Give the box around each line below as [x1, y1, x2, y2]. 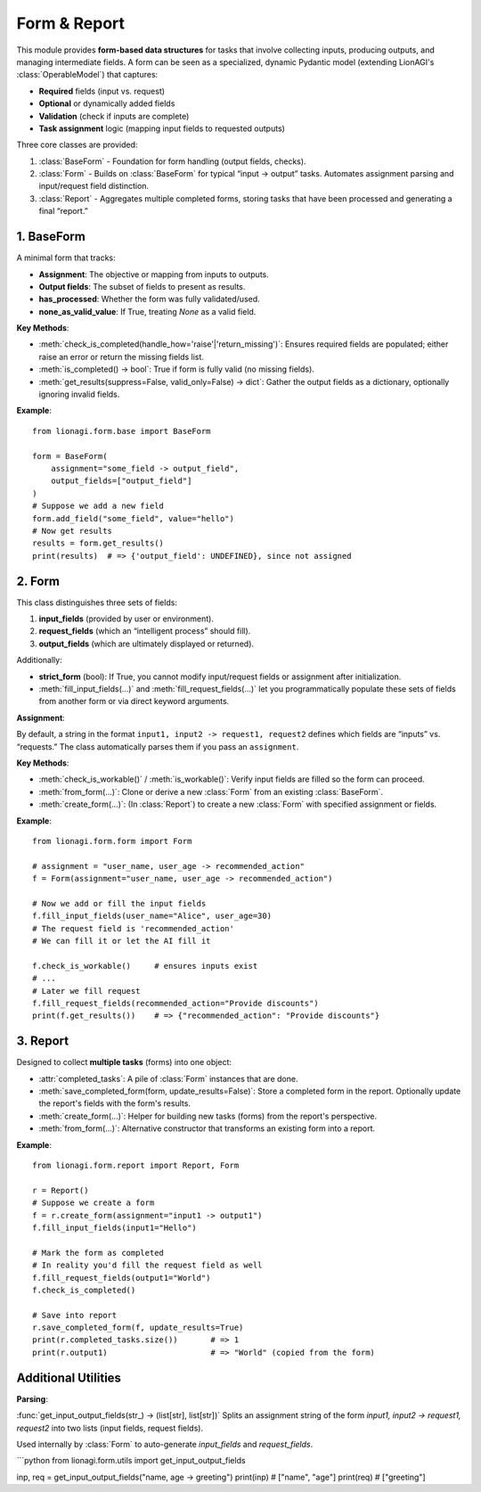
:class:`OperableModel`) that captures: [16, 70, 159, 80]
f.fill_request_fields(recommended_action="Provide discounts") [32, 998, 320, 1008]
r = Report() [32, 1185, 89, 1195]
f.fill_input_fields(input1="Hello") [32, 1222, 198, 1233]
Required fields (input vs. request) [38, 86, 165, 96]
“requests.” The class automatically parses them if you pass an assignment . [16, 741, 299, 752]
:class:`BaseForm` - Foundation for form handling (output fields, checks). [38, 156, 306, 167]
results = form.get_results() [32, 538, 165, 548]
